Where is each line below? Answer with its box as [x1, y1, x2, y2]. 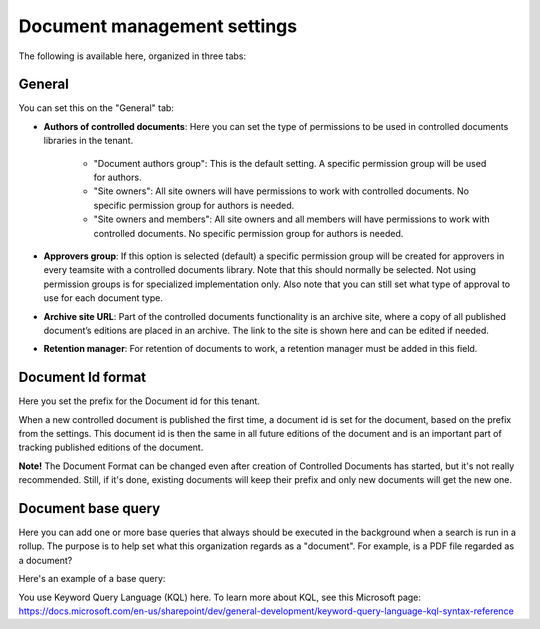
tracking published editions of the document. [18, 441, 204, 454]
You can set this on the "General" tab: [18, 102, 175, 114]
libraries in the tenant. [43, 135, 134, 147]
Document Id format [18, 369, 147, 386]
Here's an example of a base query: [18, 573, 166, 585]
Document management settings [18, 15, 298, 37]
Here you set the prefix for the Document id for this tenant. [18, 395, 260, 407]
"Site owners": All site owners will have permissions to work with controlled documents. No [93, 185, 470, 197]
